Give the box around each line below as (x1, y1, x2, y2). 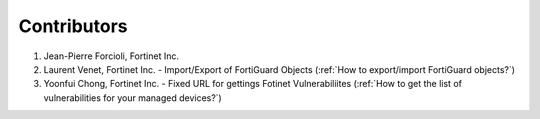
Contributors (18, 15, 129, 37)
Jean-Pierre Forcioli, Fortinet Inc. (43, 50, 180, 62)
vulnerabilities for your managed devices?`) (43, 91, 222, 104)
